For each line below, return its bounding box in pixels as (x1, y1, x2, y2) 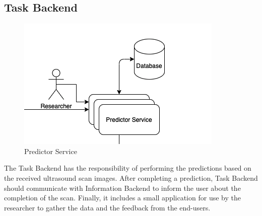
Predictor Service (24, 146, 77, 156)
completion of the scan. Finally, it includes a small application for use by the (4, 192, 241, 203)
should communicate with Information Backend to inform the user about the (4, 182, 241, 193)
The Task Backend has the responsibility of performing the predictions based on (4, 163, 251, 173)
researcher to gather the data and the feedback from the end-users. (4, 202, 211, 212)
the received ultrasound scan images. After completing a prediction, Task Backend (4, 172, 258, 183)
